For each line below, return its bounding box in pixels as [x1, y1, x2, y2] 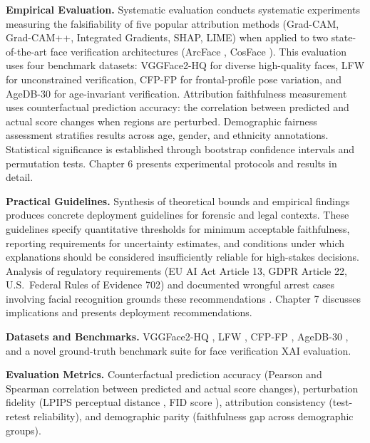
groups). [6, 422, 41, 437]
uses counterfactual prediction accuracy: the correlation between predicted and [6, 100, 349, 115]
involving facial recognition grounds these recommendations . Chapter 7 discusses [6, 291, 361, 306]
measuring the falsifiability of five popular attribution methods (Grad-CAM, [6, 16, 339, 31]
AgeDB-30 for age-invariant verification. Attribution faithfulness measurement [6, 85, 347, 100]
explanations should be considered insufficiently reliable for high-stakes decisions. [6, 249, 359, 264]
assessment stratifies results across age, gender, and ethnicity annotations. [6, 127, 329, 142]
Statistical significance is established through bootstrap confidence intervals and [6, 141, 355, 156]
